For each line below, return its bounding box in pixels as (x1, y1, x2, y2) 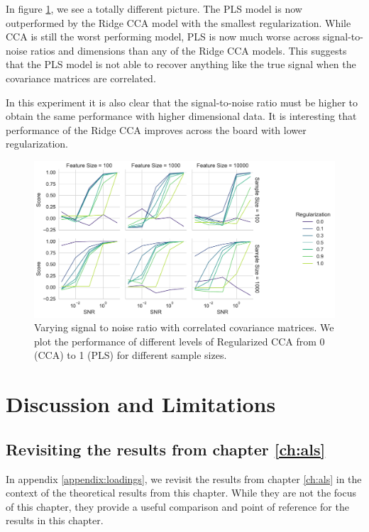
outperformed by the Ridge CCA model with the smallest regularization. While (6, 15, 351, 30)
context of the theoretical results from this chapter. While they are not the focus (6, 485, 356, 500)
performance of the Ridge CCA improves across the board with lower (6, 122, 307, 137)
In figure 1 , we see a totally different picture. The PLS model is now (6, 1, 302, 16)
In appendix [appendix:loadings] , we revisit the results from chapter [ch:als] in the (6, 471, 362, 486)
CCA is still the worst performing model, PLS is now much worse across (6, 29, 320, 44)
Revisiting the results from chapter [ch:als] (6, 438, 326, 460)
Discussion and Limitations (6, 389, 276, 419)
